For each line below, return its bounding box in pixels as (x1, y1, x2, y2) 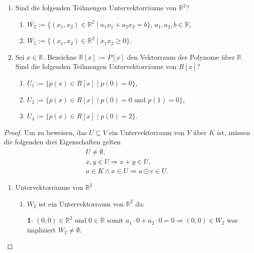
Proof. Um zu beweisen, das (4, 127, 87, 137)
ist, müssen (217, 127, 250, 137)
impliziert (27, 224, 56, 234)
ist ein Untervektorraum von (39, 198, 124, 208)
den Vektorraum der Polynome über (127, 51, 235, 62)
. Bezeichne (43, 51, 77, 62)
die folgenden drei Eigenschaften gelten (4, 137, 121, 147)
